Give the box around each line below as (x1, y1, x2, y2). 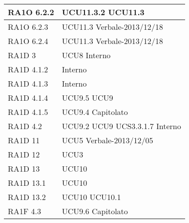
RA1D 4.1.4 (8, 92, 48, 103)
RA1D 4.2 (8, 120, 42, 132)
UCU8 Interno (62, 49, 111, 61)
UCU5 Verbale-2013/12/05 (62, 134, 153, 146)
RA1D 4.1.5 (8, 106, 48, 117)
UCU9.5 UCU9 (62, 92, 113, 103)
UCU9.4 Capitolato (62, 106, 128, 117)
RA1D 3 (8, 49, 36, 61)
